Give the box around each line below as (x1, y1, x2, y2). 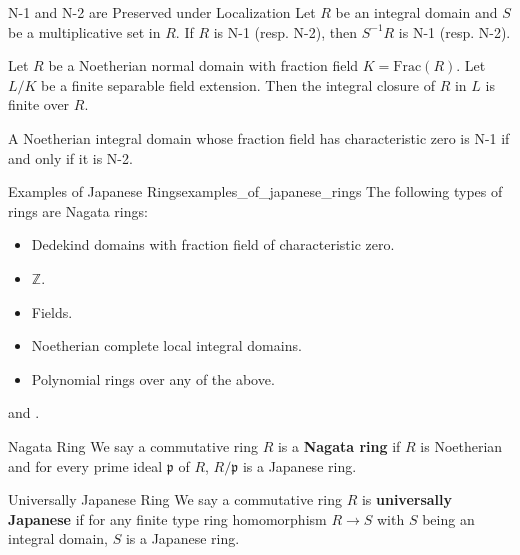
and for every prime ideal (8, 455, 163, 476)
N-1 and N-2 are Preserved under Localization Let (8, 2, 316, 22)
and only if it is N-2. (8, 147, 133, 168)
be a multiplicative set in (8, 21, 161, 42)
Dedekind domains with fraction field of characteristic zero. (31, 234, 395, 255)
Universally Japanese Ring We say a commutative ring (8, 489, 342, 510)
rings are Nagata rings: (8, 200, 148, 221)
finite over (8, 94, 70, 115)
